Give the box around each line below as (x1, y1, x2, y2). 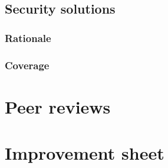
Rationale (5, 30, 51, 45)
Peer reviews (5, 94, 111, 118)
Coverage (5, 57, 50, 72)
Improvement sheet (5, 141, 164, 165)
